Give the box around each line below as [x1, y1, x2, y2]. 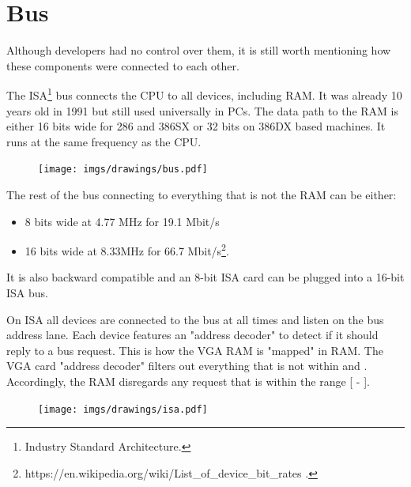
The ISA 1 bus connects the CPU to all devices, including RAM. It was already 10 [6, 85, 402, 103]
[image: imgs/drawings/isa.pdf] [38, 403, 208, 415]
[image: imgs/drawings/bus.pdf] [38, 164, 208, 176]
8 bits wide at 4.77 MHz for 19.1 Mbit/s [25, 213, 220, 229]
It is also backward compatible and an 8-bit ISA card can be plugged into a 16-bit [6, 269, 405, 285]
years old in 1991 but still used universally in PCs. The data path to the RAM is [6, 102, 398, 119]
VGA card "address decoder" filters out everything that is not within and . [6, 357, 368, 374]
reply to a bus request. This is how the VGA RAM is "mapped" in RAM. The [6, 342, 383, 358]
